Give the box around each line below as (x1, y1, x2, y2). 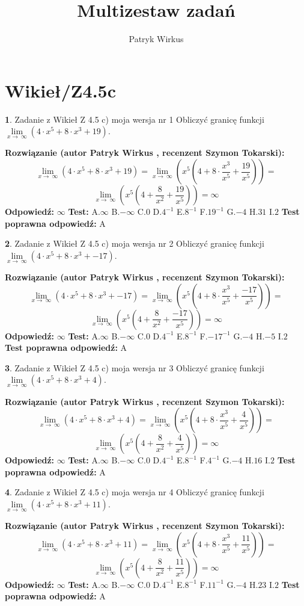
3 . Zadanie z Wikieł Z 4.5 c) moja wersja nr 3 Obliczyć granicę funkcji (5, 361, 264, 374)
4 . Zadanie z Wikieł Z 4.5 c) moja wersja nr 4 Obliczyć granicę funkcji (5, 486, 264, 498)
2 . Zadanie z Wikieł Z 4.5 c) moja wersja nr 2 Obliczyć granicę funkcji (5, 237, 264, 250)
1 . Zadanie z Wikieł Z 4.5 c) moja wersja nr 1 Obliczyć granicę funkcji (5, 113, 264, 125)
